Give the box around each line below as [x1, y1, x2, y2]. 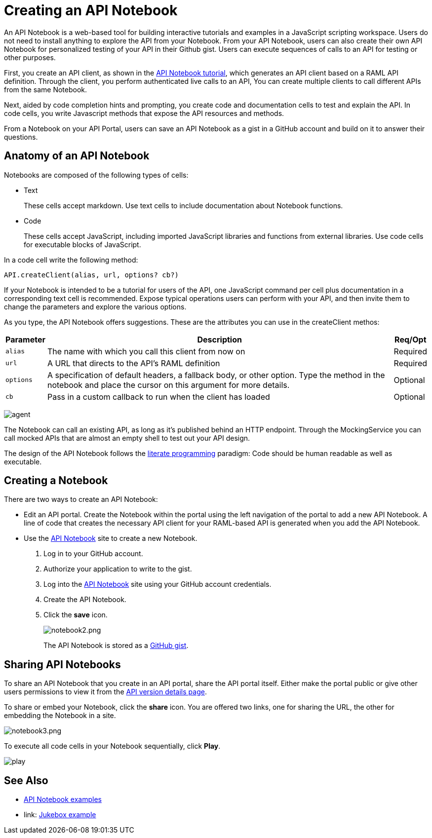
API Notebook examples [24, 795, 102, 804]
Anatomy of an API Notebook [4, 150, 150, 162]
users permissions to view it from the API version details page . [4, 687, 207, 696]
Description [197, 334, 242, 344]
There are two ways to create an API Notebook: [4, 495, 158, 504]
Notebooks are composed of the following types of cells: [4, 170, 189, 179]
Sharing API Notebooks [4, 658, 121, 671]
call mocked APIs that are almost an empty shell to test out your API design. [4, 433, 250, 442]
